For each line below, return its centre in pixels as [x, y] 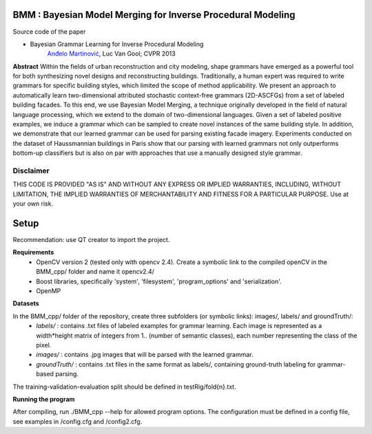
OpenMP [49, 291]
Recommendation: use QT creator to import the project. [91, 240]
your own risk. [33, 204]
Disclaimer [31, 171]
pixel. [44, 345]
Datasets [26, 303]
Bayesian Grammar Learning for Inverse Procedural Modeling [117, 44]
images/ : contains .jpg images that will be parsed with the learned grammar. [145, 355]
